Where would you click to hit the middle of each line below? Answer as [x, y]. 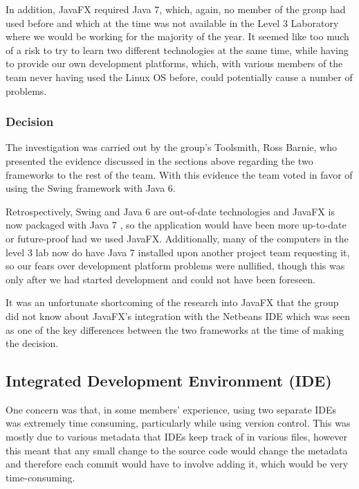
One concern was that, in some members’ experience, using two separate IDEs [171, 409]
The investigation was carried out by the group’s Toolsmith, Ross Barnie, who [171, 147]
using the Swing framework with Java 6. [91, 188]
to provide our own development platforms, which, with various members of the [174, 63]
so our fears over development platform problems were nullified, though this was [175, 266]
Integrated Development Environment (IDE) [169, 381]
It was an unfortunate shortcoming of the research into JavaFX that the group [172, 302]
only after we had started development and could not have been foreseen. [160, 279]
